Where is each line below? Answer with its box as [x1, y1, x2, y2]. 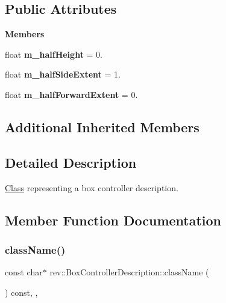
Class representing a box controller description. [5, 181, 178, 194]
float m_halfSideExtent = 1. [5, 68, 121, 81]
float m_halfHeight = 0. [5, 47, 102, 60]
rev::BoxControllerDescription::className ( [49, 266, 209, 278]
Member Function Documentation [5, 210, 222, 229]
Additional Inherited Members [5, 117, 199, 136]
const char [5, 266, 43, 278]
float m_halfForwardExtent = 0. [5, 88, 138, 100]
